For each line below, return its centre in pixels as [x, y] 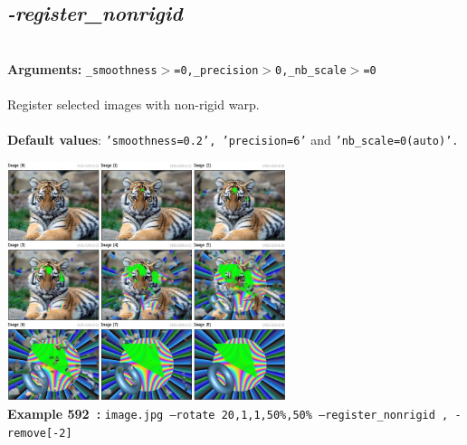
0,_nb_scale [310, 70]
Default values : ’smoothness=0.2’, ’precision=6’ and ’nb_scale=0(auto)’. [233, 140]
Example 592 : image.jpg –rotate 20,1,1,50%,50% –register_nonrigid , [228, 414]
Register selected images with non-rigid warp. [133, 104]
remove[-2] [40, 433]
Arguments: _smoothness [82, 68]
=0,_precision [216, 70]
